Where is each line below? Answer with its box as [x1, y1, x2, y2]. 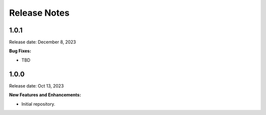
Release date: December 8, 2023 [9, 39, 76, 45]
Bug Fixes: [9, 48, 32, 54]
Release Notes [9, 7, 70, 18]
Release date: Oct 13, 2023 [9, 83, 64, 88]
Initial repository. [21, 101, 56, 107]
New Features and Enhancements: [9, 92, 81, 98]
